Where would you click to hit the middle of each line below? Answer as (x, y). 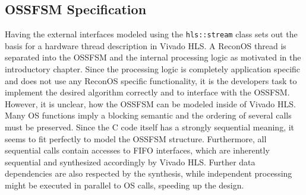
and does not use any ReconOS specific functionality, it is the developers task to (151, 80)
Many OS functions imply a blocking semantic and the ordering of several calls (148, 115)
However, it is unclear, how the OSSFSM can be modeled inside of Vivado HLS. (150, 103)
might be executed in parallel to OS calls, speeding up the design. (124, 185)
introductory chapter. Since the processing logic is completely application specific (153, 69)
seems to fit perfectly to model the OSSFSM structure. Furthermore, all (136, 138)
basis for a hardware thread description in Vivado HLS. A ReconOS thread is (146, 45)
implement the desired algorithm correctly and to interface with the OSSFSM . (147, 92)
